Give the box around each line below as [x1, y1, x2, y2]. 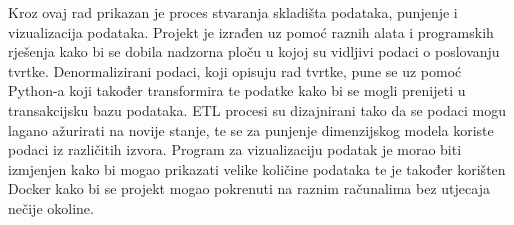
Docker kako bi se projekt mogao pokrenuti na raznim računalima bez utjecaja [8, 178, 490, 199]
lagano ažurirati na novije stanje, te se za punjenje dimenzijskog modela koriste [8, 119, 494, 140]
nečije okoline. [8, 197, 94, 218]
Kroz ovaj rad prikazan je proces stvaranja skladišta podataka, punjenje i [8, 2, 458, 22]
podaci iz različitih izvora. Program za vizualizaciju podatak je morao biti [8, 139, 462, 160]
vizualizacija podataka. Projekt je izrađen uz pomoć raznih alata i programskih [8, 21, 494, 42]
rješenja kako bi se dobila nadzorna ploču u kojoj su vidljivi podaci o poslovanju [8, 41, 500, 62]
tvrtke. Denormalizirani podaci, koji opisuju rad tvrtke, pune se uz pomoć [8, 60, 462, 81]
